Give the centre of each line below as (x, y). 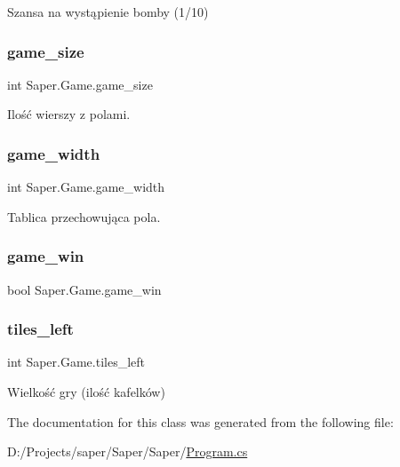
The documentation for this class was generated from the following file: (200, 421)
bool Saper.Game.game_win (84, 289)
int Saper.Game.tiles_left (76, 362)
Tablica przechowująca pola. (84, 216)
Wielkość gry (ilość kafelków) (86, 392)
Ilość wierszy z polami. (69, 114)
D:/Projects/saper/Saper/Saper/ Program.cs (128, 451)
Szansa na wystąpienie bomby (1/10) (108, 12)
